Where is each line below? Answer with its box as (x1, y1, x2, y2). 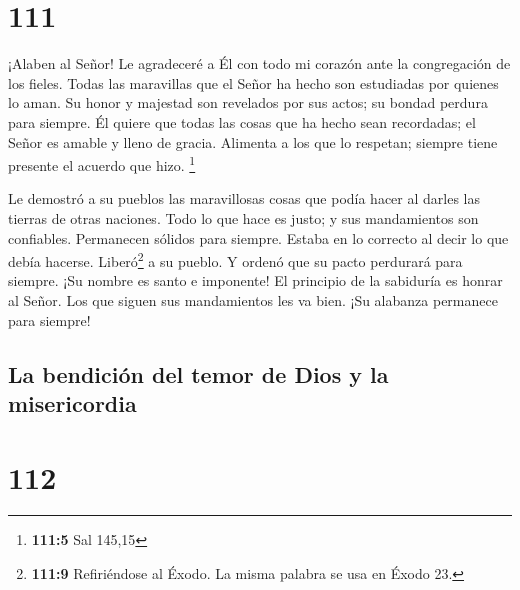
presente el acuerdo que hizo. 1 (8, 152, 196, 175)
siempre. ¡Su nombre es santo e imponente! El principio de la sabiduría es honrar (8, 270, 503, 291)
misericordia (8, 387, 137, 418)
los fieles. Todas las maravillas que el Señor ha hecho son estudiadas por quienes (8, 72, 499, 93)
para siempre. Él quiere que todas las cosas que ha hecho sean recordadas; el (8, 111, 476, 132)
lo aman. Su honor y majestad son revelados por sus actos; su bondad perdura (8, 92, 488, 113)
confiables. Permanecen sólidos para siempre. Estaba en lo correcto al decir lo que (8, 227, 509, 248)
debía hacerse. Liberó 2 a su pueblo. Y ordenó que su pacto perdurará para (8, 248, 463, 271)
